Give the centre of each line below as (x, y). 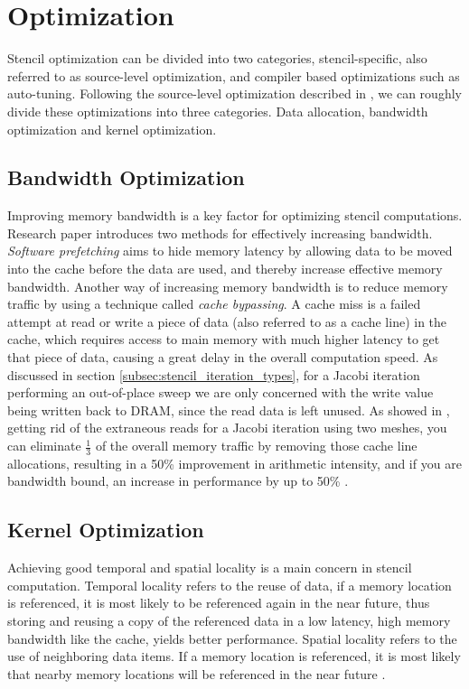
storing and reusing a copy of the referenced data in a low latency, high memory (229, 621)
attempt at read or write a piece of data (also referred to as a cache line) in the (227, 321)
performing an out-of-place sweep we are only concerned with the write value (220, 392)
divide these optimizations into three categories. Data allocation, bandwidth (218, 111)
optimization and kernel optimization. (112, 129)
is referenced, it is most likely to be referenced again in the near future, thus (219, 603)
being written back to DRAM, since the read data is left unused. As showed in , (229, 410)
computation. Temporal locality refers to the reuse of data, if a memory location (230, 585)
